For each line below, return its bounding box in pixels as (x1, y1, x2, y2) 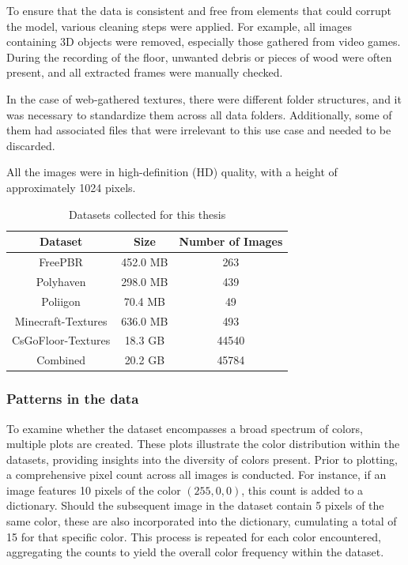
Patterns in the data (6, 389, 139, 409)
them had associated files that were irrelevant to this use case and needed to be (6, 122, 391, 138)
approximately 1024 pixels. (6, 179, 136, 195)
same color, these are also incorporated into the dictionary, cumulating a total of (6, 513, 397, 529)
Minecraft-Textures (14, 312, 108, 329)
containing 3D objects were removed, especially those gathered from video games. (6, 33, 401, 50)
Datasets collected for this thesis (69, 205, 226, 222)
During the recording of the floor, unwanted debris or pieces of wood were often (6, 48, 392, 65)
